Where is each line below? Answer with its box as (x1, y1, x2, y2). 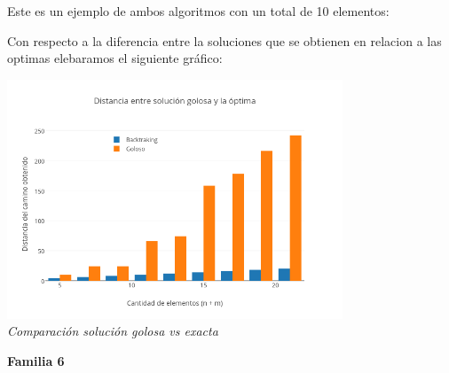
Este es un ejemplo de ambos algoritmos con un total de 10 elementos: (7, 2, 390, 19)
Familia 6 (7, 351, 65, 369)
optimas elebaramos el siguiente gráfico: (7, 49, 223, 67)
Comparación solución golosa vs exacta (7, 322, 218, 340)
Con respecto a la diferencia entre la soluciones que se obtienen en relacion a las (7, 31, 442, 50)
